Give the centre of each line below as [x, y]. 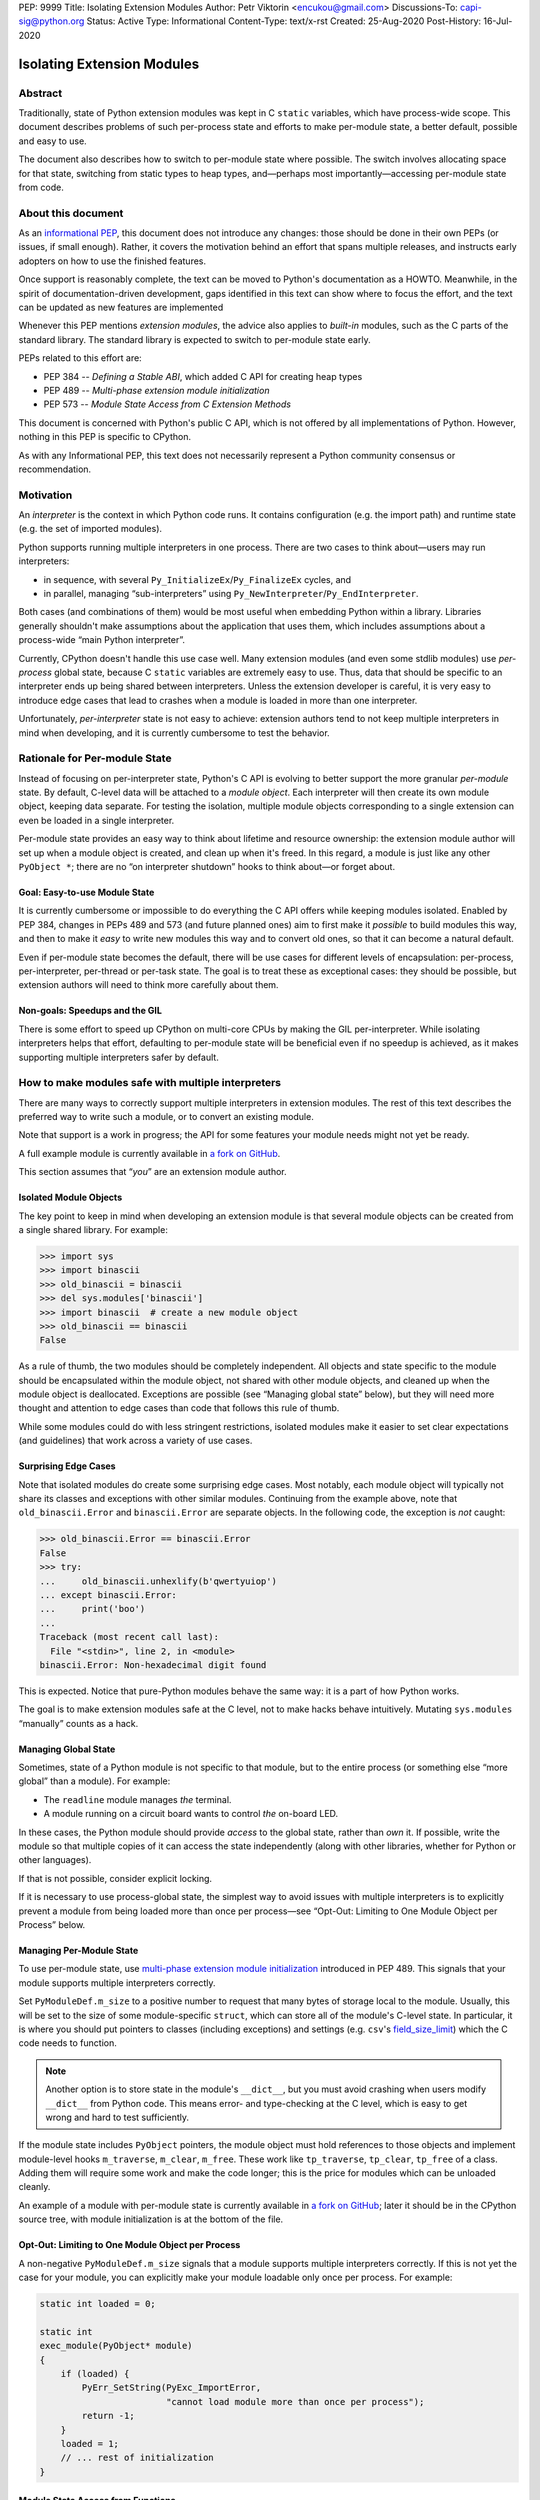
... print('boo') [92, 1609]
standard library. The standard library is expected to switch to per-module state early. [194, 339]
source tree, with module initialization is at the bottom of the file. [151, 2219]
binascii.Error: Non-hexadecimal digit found [153, 1664]
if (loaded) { [95, 2373]
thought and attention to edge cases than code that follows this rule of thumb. [179, 1408]
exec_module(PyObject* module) [116, 2346]
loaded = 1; [90, 2443]
